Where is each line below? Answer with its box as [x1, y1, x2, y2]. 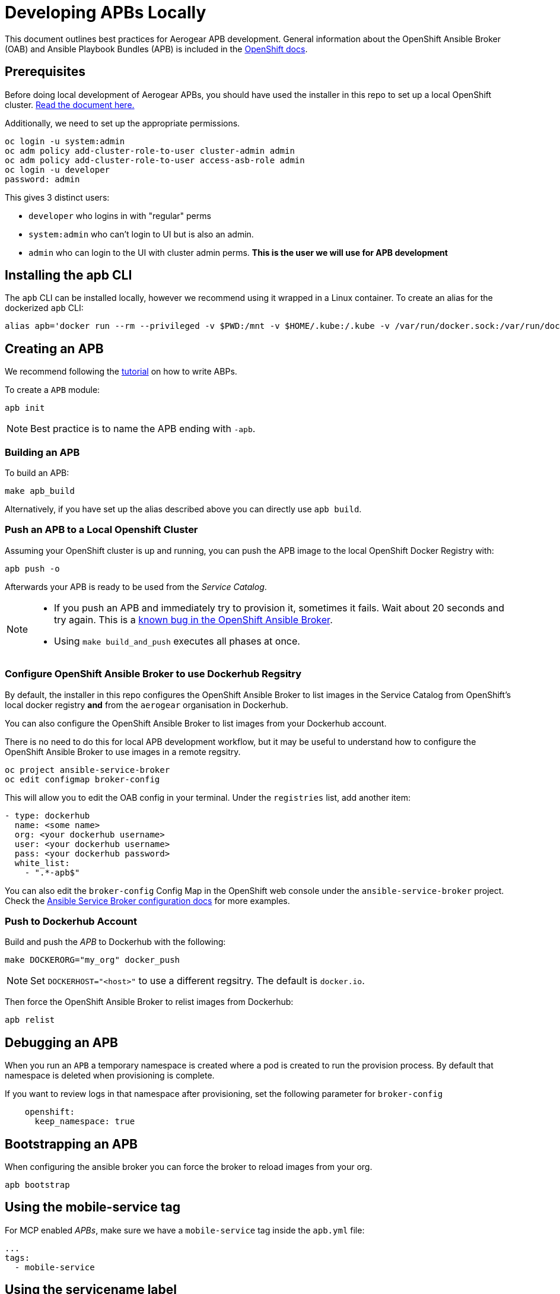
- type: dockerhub [5, 810, 90, 820]
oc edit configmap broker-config [5, 774, 160, 784]
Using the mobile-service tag [5, 1200, 180, 1215]
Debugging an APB [5, 1035, 118, 1050]
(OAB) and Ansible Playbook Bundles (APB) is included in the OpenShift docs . [5, 43, 308, 54]
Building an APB [5, 446, 80, 458]
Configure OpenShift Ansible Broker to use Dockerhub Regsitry [5, 668, 302, 680]
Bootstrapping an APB [5, 1136, 138, 1152]
